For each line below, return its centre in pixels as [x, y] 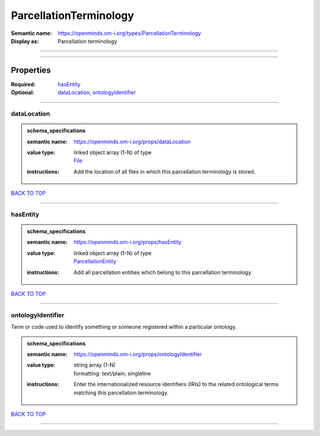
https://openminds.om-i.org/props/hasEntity [128, 242]
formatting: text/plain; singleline [112, 373]
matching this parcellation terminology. [121, 392]
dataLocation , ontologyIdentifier [97, 92]
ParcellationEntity [95, 261]
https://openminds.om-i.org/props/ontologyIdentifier [138, 354]
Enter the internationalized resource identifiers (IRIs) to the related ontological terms [176, 384]
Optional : [23, 92]
